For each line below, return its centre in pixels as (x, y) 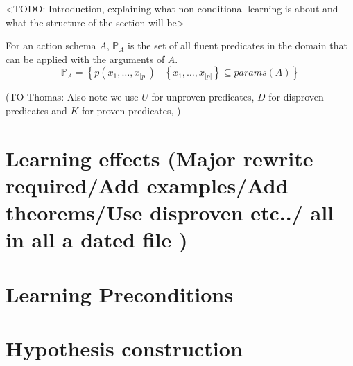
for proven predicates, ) (131, 110)
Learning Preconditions (119, 294)
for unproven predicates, (203, 97)
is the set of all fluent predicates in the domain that (238, 45)
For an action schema (51, 45)
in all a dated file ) (97, 239)
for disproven (296, 97)
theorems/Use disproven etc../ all (170, 212)
